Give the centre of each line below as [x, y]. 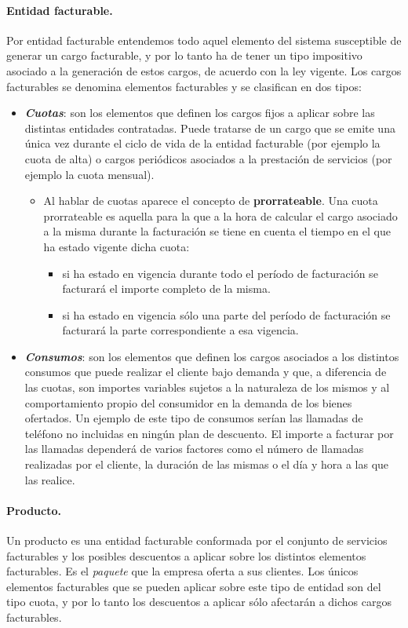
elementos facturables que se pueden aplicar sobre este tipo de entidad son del [194, 586]
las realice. [50, 479]
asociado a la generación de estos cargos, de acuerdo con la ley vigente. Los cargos [204, 70]
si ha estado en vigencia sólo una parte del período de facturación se [226, 314]
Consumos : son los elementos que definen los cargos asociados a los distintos [212, 356]
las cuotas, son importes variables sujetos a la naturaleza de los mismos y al [207, 387]
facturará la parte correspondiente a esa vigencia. [180, 330]
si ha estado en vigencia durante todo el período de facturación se [220, 273]
